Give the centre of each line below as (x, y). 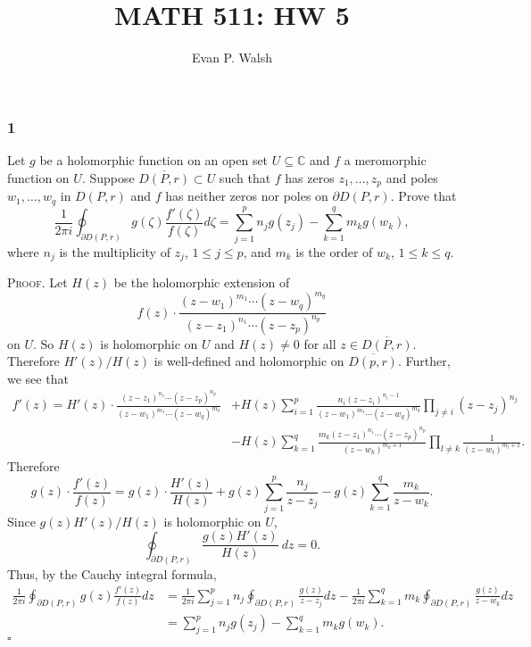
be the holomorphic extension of (202, 282)
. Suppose (108, 177)
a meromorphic (385, 160)
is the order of (334, 251)
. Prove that (423, 196)
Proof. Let (37, 282)
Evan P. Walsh (232, 58)
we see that (38, 378)
